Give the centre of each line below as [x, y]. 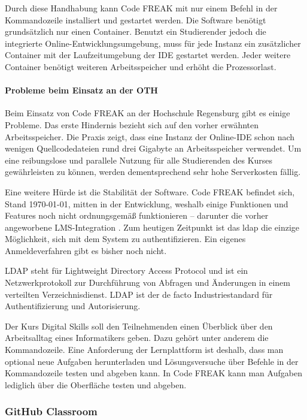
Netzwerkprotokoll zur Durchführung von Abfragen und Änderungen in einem [148, 282]
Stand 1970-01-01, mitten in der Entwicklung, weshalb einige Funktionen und [147, 203]
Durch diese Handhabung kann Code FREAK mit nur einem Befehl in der [141, 8]
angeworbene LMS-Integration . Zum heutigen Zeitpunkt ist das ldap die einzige [152, 227]
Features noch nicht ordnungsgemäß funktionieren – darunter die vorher [137, 215]
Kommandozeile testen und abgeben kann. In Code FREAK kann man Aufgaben [153, 373]
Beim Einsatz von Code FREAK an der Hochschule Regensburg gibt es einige [148, 113]
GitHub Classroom [51, 411]
